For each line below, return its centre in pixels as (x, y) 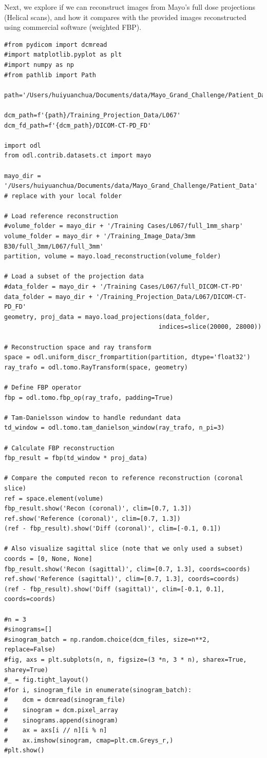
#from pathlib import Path (50, 75)
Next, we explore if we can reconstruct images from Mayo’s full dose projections (130, 7)
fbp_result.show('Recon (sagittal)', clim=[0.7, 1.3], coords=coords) (127, 569)
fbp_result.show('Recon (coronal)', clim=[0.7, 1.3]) (98, 509)
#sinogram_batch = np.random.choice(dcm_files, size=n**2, (107, 639)
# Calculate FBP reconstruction (59, 448)
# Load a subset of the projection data (74, 277)
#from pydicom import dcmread (56, 45)
